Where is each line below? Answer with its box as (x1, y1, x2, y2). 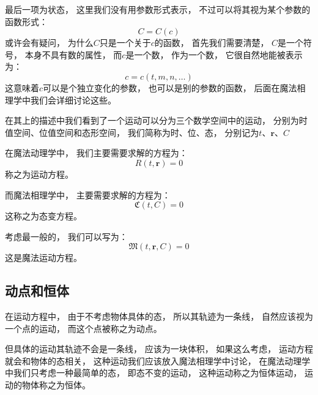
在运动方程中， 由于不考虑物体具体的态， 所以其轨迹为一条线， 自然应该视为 (5, 310, 313, 323)
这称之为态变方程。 (5, 209, 82, 222)
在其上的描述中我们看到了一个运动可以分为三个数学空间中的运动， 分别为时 (5, 114, 308, 127)
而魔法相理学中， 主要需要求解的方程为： (5, 188, 171, 201)
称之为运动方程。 (5, 167, 73, 180)
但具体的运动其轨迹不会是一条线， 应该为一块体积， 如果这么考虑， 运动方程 (5, 342, 313, 355)
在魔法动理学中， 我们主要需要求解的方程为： (5, 146, 188, 159)
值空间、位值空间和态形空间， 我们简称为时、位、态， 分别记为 (5, 126, 259, 138)
